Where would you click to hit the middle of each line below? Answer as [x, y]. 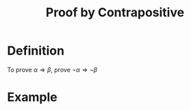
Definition [36, 51]
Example [32, 97]
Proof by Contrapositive [115, 13]
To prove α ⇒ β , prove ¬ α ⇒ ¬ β [52, 69]
